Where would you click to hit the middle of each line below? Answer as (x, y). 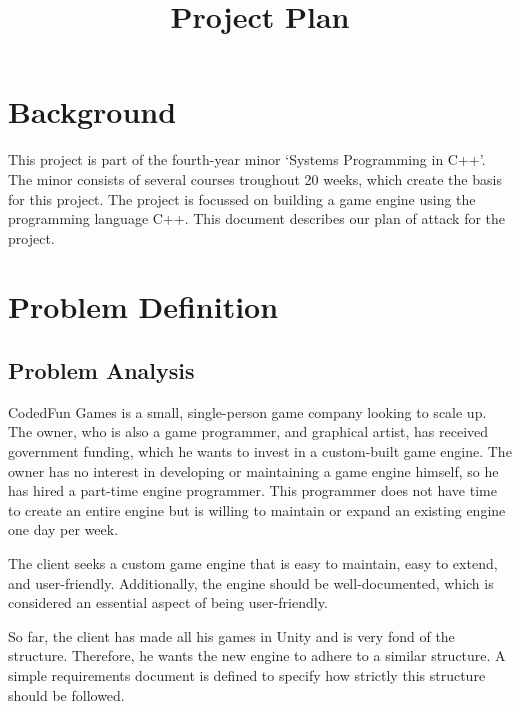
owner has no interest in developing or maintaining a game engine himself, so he (253, 470)
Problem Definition (143, 306)
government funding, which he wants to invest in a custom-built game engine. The (260, 451)
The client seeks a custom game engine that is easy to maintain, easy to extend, (253, 563)
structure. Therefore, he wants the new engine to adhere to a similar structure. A (257, 655)
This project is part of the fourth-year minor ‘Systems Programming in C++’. (247, 159)
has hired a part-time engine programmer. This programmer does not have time (252, 490)
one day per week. (63, 529)
